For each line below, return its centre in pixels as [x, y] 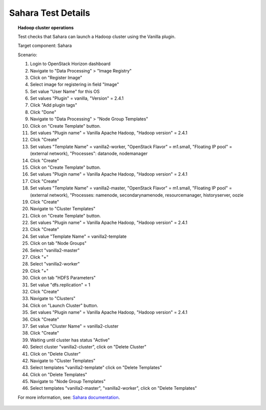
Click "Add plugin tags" [54, 105]
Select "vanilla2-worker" [55, 264]
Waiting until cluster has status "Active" [70, 340]
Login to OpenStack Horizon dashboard [70, 64]
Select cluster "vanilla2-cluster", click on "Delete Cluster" [88, 347]
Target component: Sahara [45, 46]
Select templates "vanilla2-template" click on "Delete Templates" [96, 368]
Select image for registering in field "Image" [75, 84]
